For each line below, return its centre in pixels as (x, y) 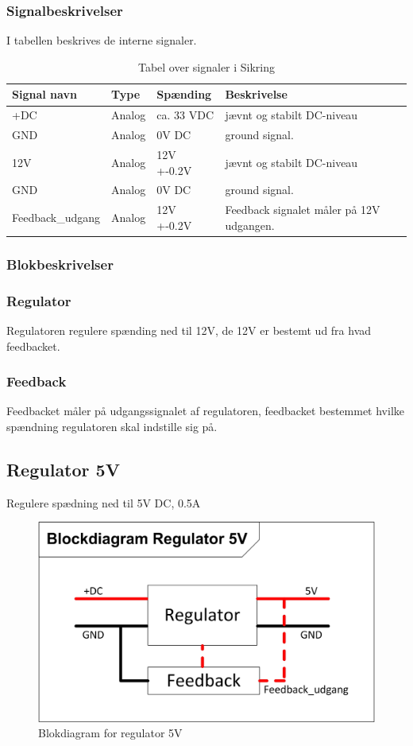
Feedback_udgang (56, 218)
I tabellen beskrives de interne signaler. (102, 40)
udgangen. (250, 225)
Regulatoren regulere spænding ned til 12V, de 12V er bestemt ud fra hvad (189, 330)
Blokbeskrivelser (60, 264)
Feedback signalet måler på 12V (303, 210)
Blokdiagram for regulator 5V (110, 733)
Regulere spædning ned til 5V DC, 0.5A (104, 502)
